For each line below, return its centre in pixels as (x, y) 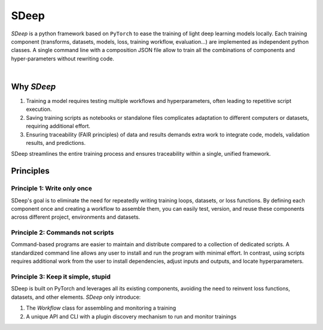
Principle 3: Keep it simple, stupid (61, 277)
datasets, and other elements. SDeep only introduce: (76, 297)
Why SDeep (33, 87)
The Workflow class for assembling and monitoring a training (101, 308)
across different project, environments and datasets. (76, 217)
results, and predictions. (56, 143)
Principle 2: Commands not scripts (63, 232)
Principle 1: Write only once (51, 189)
